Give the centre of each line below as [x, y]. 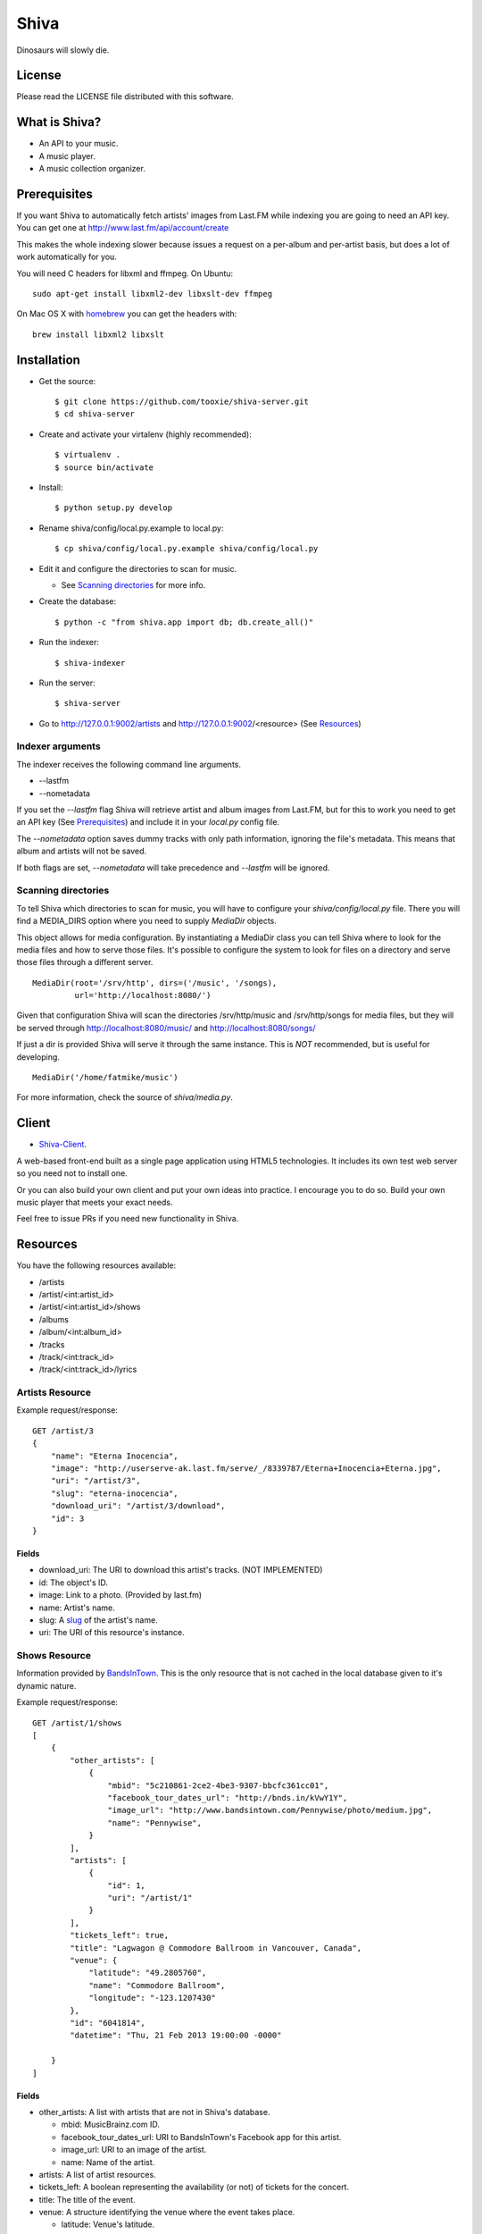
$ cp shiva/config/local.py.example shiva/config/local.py [187, 549]
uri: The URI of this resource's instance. [112, 1633]
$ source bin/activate [104, 467]
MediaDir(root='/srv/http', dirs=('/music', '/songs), [155, 983]
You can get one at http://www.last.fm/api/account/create [123, 228]
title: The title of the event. [87, 2199]
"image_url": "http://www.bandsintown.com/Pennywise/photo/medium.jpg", [270, 1810]
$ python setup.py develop [114, 508]
